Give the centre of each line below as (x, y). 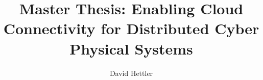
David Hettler (131, 73)
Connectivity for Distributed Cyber (131, 28)
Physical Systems (131, 48)
